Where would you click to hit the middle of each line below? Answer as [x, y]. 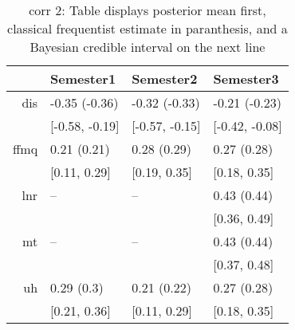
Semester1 [83, 79]
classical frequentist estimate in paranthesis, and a [147, 28]
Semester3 [246, 79]
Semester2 [165, 79]
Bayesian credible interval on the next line [147, 47]
